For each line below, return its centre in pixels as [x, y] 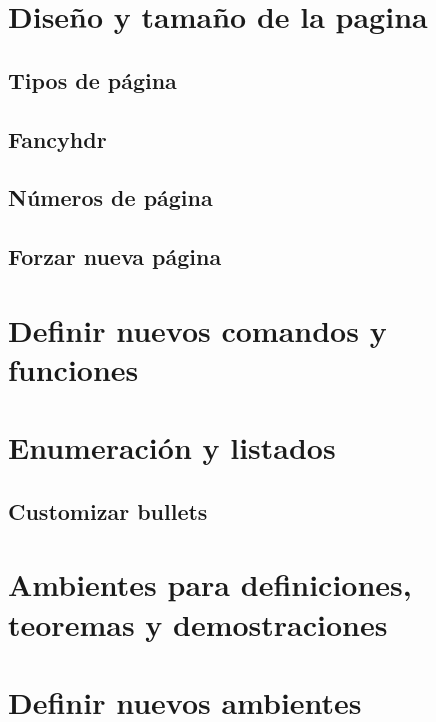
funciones [73, 368]
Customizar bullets [108, 510]
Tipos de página [92, 79]
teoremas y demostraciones [198, 623]
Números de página [110, 197]
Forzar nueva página [115, 256]
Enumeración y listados [172, 447]
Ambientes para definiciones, [210, 584]
